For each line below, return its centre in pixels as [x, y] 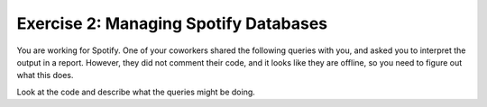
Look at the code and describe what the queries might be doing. [136, 92]
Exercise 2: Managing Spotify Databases [172, 23]
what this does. [45, 76]
